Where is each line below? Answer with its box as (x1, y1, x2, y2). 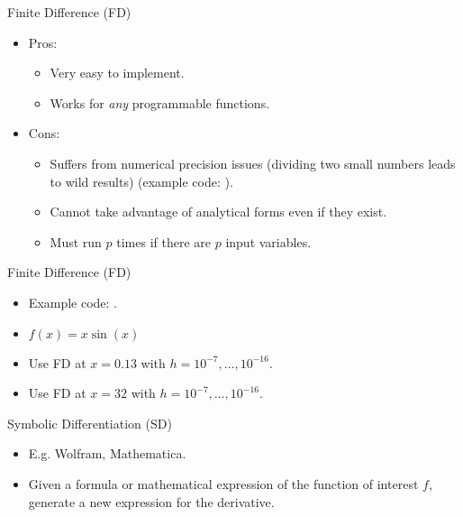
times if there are (116, 232, 212, 251)
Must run (50, 232, 102, 251)
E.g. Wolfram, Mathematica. (28, 444, 186, 463)
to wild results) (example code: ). (50, 171, 233, 190)
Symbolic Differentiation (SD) (7, 413, 172, 432)
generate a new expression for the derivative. (28, 492, 275, 511)
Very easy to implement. (50, 63, 185, 82)
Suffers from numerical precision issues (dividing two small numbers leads (50, 153, 456, 172)
